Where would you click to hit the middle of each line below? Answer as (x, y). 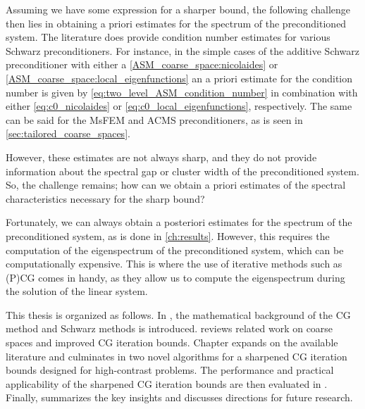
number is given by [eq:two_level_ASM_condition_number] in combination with (182, 92)
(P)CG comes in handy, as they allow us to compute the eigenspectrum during (175, 277)
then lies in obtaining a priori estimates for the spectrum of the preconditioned (176, 23)
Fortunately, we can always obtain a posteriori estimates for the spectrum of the (179, 222)
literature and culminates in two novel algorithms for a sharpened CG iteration (177, 356)
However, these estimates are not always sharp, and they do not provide (161, 157)
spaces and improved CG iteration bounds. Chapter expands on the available (172, 342)
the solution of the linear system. (77, 291)
